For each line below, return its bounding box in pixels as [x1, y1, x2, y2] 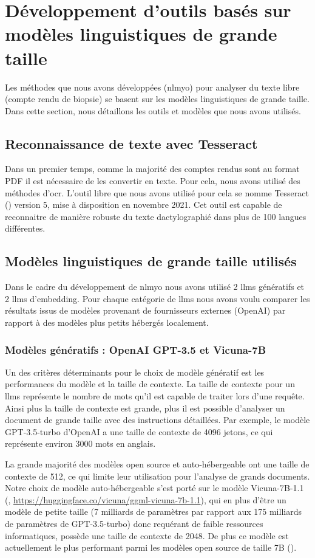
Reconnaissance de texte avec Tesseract [5, 134, 258, 153]
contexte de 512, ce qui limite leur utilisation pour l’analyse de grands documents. [5, 469, 310, 482]
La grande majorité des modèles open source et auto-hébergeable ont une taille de [5, 458, 310, 470]
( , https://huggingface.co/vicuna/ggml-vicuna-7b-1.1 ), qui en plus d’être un [5, 493, 286, 506]
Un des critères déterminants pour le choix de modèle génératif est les [5, 365, 265, 378]
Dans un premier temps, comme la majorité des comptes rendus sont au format [5, 162, 300, 175]
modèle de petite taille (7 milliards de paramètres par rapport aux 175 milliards [5, 505, 302, 518]
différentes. [5, 222, 46, 235]
